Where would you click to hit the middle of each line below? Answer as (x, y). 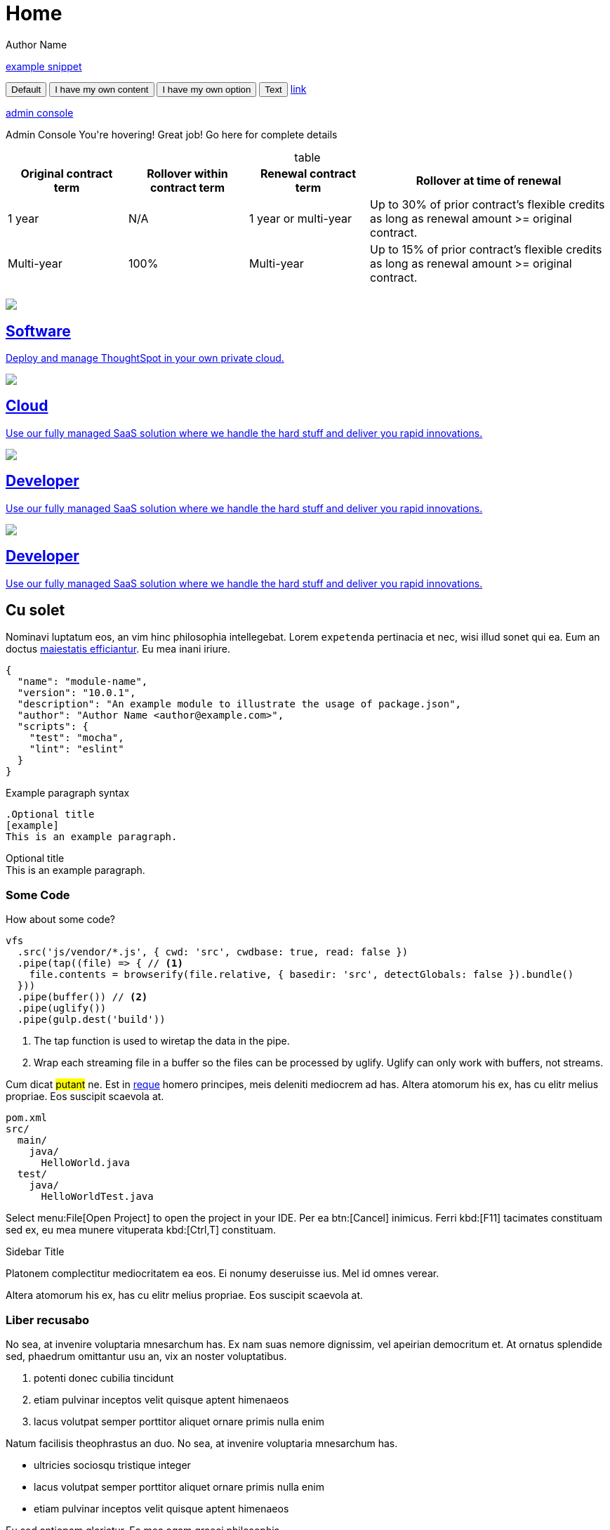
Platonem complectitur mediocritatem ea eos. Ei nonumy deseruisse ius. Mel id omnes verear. (223, 1274)
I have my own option (207, 89)
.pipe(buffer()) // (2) (82, 997)
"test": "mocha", (77, 738)
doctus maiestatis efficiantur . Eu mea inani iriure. (118, 649)
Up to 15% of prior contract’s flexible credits (486, 249)
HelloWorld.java (86, 1163)
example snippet (44, 66)
